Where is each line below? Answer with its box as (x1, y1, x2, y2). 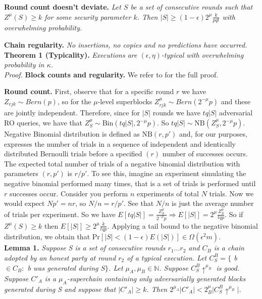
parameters (4, 168, 38, 179)
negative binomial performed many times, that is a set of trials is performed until (4, 178, 256, 188)
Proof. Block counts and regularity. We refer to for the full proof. (4, 69, 219, 79)
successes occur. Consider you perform (9, 188, 128, 198)
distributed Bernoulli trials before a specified (4, 148, 142, 159)
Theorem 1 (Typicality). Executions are (4, 49, 137, 60)
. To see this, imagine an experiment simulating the (87, 168, 246, 179)
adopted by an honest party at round (4, 252, 116, 263)
